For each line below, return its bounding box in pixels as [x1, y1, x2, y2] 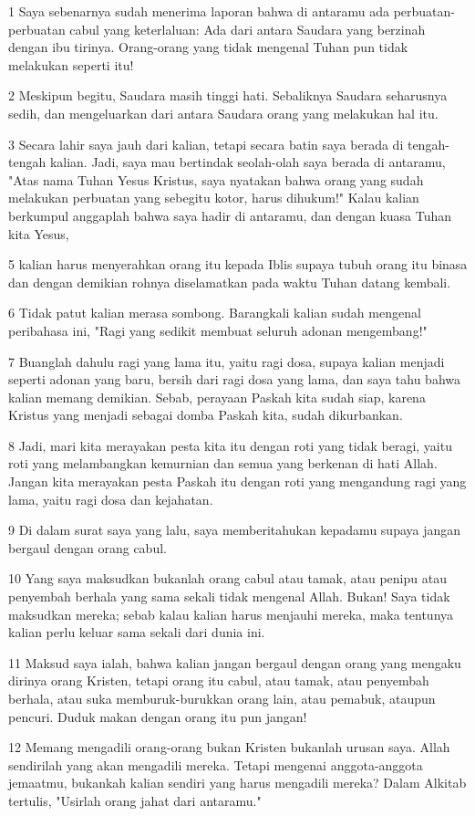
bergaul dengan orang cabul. [8, 538, 167, 557]
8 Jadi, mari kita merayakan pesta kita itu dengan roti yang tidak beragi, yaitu [8, 435, 452, 455]
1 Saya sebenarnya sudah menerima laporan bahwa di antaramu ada [8, 2, 389, 20]
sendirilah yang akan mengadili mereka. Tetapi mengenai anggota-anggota [8, 755, 423, 774]
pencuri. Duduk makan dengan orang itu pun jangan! [8, 706, 307, 726]
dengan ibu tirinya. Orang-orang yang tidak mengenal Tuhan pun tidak [8, 37, 408, 57]
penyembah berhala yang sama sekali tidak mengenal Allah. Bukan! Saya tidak [8, 587, 450, 606]
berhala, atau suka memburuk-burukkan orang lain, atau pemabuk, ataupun [8, 689, 436, 707]
